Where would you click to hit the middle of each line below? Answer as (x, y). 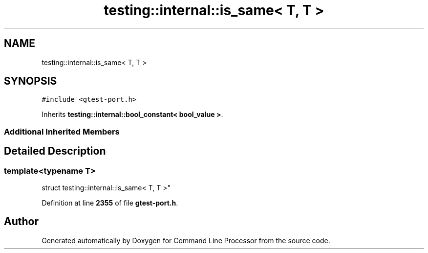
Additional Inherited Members (62, 131)
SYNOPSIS (31, 81)
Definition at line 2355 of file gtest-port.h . (110, 203)
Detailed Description (55, 151)
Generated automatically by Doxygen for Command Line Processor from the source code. (186, 240)
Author (21, 222)
